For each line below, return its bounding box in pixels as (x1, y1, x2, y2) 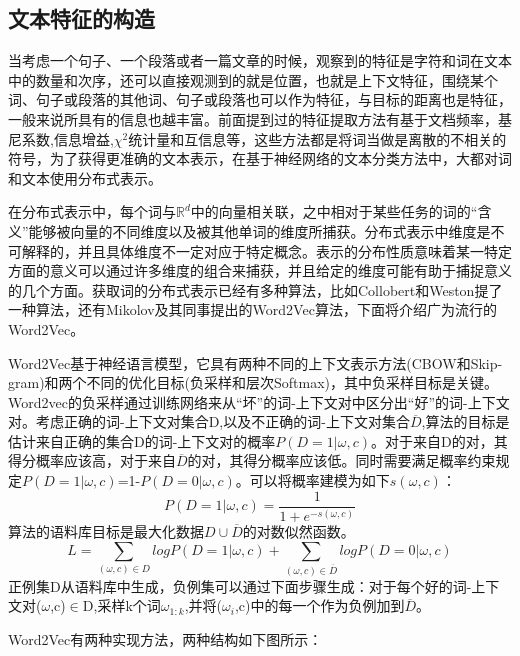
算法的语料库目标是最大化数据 (8, 521, 204, 542)
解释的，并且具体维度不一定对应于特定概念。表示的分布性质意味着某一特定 (21, 240, 512, 261)
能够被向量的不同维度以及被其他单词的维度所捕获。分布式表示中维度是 (28, 220, 491, 241)
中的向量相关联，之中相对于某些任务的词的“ (190, 201, 478, 222)
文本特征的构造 (8, 3, 155, 34)
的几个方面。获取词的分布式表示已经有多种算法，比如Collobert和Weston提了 (8, 279, 503, 300)
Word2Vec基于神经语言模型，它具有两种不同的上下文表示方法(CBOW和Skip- (8, 352, 503, 373)
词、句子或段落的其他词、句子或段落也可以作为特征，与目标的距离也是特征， (8, 89, 512, 110)
